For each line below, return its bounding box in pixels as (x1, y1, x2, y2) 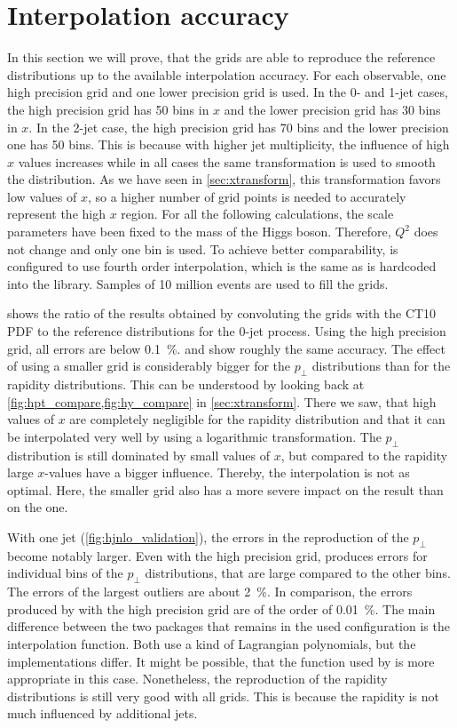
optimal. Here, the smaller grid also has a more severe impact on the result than (7, 480, 444, 499)
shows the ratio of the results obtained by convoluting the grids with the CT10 (7, 304, 437, 323)
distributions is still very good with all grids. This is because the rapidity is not (7, 686, 439, 705)
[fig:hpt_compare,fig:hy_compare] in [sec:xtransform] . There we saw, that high (7, 392, 437, 411)
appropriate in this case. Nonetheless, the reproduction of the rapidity (7, 669, 388, 688)
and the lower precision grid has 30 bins (224, 100, 441, 118)
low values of (7, 187, 77, 205)
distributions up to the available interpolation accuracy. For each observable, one (7, 65, 446, 84)
